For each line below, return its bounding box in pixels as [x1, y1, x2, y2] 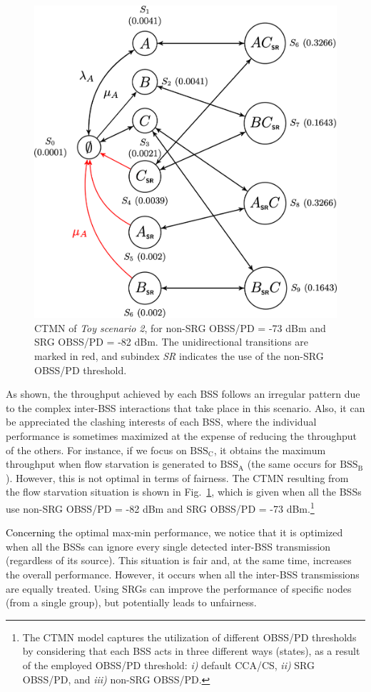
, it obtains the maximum [213, 442, 326, 457]
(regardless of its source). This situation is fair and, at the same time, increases [6, 553, 352, 568]
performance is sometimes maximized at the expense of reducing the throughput [6, 428, 357, 443]
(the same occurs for [247, 456, 337, 471]
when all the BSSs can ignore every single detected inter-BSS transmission [6, 538, 331, 553]
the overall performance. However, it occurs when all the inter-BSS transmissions [6, 566, 360, 581]
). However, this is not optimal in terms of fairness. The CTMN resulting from [6, 470, 349, 485]
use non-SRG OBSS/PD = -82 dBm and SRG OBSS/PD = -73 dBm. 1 [6, 498, 315, 516]
